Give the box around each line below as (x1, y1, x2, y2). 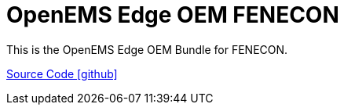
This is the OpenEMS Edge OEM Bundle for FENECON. (6, 42, 288, 56)
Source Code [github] (6, 66, 118, 81)
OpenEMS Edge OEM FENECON (6, 2, 339, 28)
